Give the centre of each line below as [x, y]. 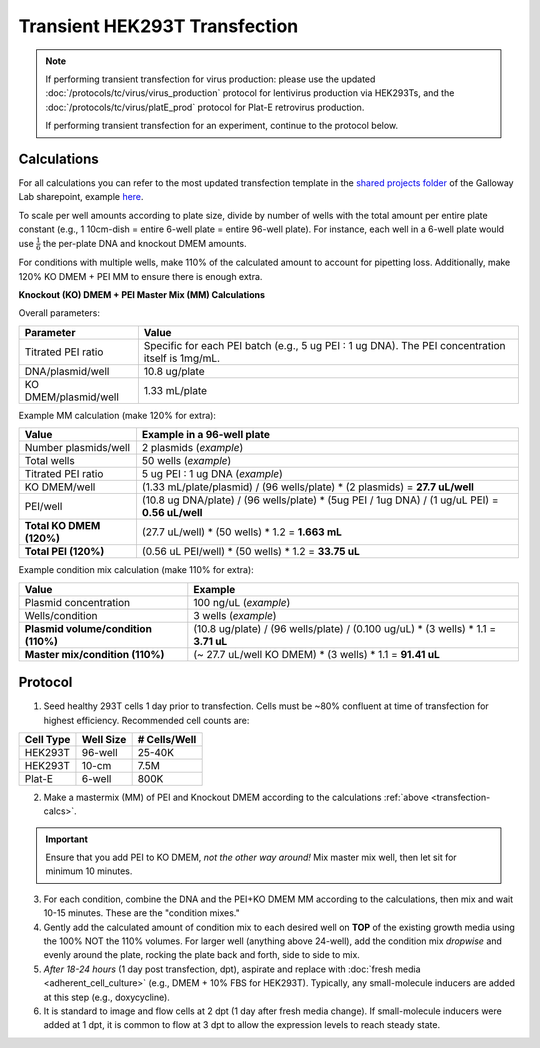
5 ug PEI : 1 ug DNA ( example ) [212, 474]
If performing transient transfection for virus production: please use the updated [210, 79]
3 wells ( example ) [235, 615]
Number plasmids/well [77, 448]
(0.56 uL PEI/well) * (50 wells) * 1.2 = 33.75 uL [250, 552]
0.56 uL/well [172, 513]
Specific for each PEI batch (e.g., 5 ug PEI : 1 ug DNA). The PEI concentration [324, 345]
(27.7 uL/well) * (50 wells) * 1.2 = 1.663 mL [241, 532]
